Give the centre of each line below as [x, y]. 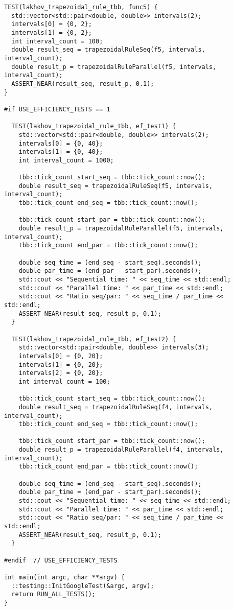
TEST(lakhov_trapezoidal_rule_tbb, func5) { [81, 7]
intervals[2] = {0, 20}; [61, 373]
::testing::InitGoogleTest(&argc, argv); [83, 586]
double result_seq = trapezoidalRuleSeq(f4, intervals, [116, 407]
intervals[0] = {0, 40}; [61, 143]
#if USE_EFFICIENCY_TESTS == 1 [57, 109]
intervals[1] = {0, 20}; [61, 365]
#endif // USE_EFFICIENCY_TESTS [61, 560]
